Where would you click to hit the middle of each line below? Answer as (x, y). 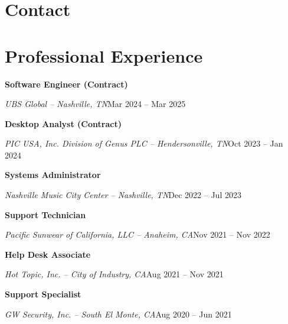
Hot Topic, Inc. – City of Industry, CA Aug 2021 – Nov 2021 (114, 274)
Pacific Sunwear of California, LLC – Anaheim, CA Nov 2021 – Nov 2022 (138, 234)
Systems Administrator (53, 175)
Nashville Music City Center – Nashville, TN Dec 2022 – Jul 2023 (123, 195)
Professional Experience (104, 55)
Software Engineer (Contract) (66, 84)
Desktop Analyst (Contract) (63, 123)
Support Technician (45, 214)
